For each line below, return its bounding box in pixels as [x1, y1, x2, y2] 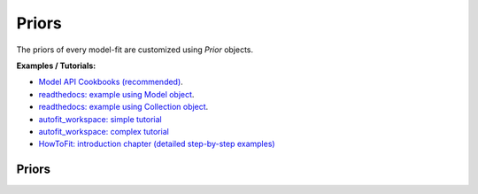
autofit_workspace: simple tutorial [38, 113, 163, 124]
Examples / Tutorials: [16, 60, 96, 71]
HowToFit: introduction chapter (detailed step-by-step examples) [38, 138, 275, 150]
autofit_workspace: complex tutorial [38, 126, 170, 136]
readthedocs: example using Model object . [38, 89, 195, 99]
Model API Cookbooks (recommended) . [38, 76, 183, 88]
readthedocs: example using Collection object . [38, 102, 209, 113]
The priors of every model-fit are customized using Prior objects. [16, 44, 254, 55]
